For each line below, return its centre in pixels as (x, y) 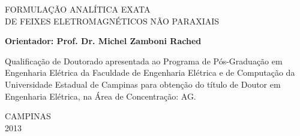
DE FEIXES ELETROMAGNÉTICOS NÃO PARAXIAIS (112, 21)
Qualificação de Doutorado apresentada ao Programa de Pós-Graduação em (144, 61)
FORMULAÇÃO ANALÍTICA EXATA (78, 9)
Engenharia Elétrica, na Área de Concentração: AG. (100, 96)
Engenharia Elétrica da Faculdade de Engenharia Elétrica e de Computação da (150, 72)
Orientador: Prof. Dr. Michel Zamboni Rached (103, 41)
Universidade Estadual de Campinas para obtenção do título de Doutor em (143, 84)
